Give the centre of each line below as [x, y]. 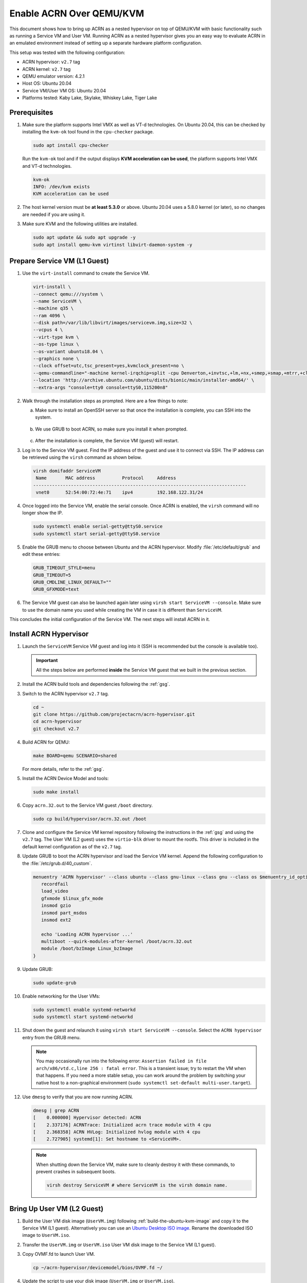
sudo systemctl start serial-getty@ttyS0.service [96, 533]
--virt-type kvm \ [56, 337]
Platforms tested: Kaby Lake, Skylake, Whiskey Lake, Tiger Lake [90, 98]
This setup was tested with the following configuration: [67, 52]
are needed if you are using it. [54, 214]
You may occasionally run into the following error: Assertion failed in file [121, 1061]
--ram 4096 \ [49, 315]
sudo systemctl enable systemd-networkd [84, 1009]
